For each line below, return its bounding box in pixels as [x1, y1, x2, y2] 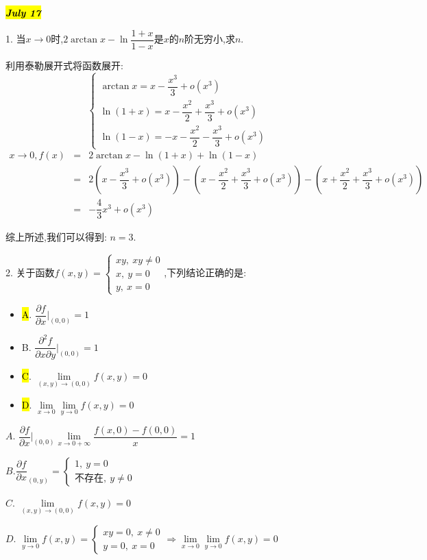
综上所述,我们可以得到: [5, 230, 107, 244]
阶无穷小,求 [184, 32, 235, 46]
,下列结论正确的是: [164, 265, 247, 280]
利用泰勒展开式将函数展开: [5, 58, 123, 72]
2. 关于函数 [5, 265, 55, 280]
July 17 [5, 5, 41, 19]
